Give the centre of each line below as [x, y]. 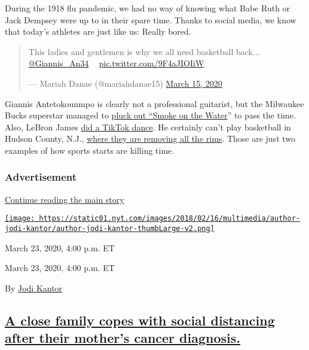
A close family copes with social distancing [140, 320]
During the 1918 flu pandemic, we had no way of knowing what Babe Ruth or [148, 8]
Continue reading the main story [65, 199]
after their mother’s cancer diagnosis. [123, 338]
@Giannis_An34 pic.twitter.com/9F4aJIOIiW [116, 63]
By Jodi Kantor [34, 287]
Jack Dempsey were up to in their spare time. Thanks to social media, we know [151, 19]
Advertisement [41, 177]
